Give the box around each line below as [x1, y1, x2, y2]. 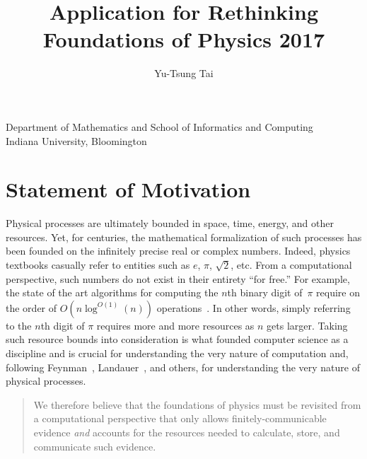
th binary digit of [227, 285, 303, 300]
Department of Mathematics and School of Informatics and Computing [6, 119, 313, 134]
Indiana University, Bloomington [6, 133, 147, 148]
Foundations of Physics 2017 [42, 25, 325, 54]
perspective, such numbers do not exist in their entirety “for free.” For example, [6, 271, 350, 286]
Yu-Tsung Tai [154, 66, 214, 81]
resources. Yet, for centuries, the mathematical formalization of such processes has [6, 229, 362, 244]
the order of [6, 300, 57, 315]
